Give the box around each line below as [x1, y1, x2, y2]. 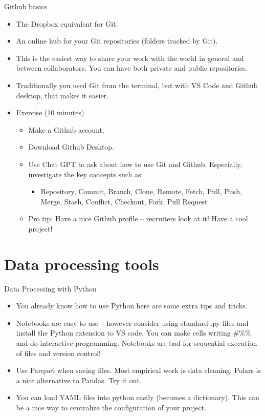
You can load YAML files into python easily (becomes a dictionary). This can [16, 392, 259, 403]
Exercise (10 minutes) [16, 107, 84, 118]
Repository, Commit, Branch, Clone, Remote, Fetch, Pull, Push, [40, 186, 242, 197]
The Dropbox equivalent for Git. [16, 18, 118, 29]
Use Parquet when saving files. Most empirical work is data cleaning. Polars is [16, 365, 261, 376]
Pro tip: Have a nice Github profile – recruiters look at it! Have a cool [28, 213, 248, 224]
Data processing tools [4, 253, 159, 274]
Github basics [4, 1, 47, 11]
